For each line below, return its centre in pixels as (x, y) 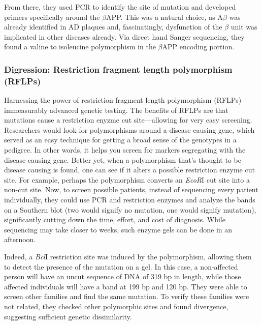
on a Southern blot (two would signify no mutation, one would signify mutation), (130, 209)
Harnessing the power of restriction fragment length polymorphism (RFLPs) (123, 100)
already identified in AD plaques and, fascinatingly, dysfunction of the (113, 27)
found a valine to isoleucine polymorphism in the (80, 47)
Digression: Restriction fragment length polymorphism (118, 69)
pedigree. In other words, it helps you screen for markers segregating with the (125, 150)
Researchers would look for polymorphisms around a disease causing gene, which (129, 129)
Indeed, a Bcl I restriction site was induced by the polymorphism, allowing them (128, 257)
